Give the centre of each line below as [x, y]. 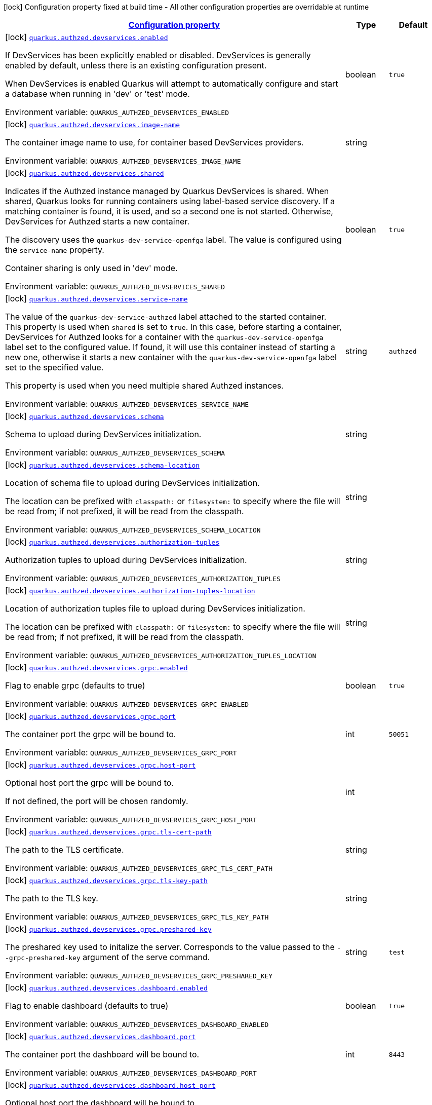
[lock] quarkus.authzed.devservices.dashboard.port [101, 1036]
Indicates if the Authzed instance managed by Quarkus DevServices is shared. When [167, 191]
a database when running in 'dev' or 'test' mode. [97, 94]
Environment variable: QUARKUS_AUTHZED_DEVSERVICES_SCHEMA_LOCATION [133, 529]
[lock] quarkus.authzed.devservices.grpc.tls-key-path [106, 880]
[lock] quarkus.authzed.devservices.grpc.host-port [101, 765]
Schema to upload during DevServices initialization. [103, 434]
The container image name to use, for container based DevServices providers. [154, 142]
